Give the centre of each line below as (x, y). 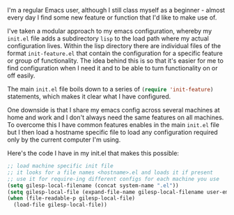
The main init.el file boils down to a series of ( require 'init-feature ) (110, 89)
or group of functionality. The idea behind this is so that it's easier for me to (116, 61)
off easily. (21, 75)
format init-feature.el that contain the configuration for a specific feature (115, 53)
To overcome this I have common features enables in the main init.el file (113, 125)
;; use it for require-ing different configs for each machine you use (113, 179)
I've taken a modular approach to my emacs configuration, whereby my (110, 31)
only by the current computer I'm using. (64, 140)
